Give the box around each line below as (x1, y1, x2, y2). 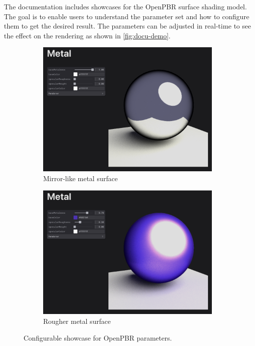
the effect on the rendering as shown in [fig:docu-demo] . (4, 30, 171, 40)
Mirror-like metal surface (43, 173, 118, 183)
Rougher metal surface (43, 316, 111, 326)
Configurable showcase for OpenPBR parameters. (24, 332, 172, 343)
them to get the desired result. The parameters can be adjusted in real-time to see (4, 21, 251, 31)
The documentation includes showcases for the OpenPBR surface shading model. (4, 1, 247, 11)
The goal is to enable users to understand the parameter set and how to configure (4, 11, 250, 21)
